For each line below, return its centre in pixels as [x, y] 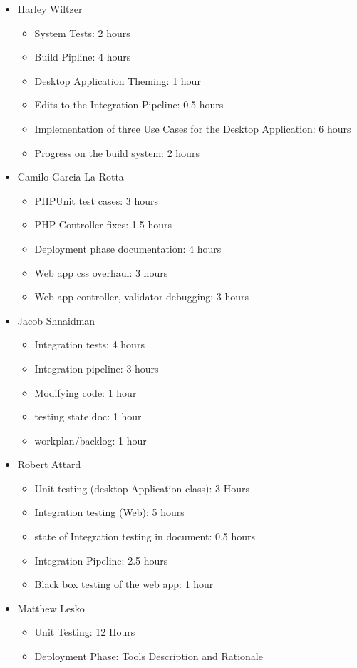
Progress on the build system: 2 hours [117, 152]
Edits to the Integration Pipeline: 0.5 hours [129, 105]
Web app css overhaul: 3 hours [101, 272]
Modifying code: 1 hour [86, 392]
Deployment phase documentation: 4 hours [128, 248]
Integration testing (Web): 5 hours [109, 512]
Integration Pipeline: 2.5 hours [101, 560]
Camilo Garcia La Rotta [71, 177]
